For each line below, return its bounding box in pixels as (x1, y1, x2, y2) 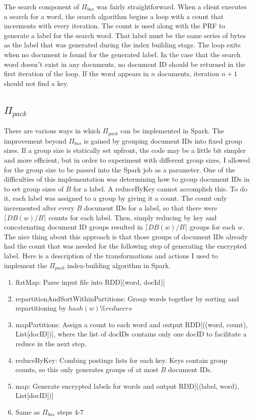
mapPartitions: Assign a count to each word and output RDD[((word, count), (15, 319, 248, 329)
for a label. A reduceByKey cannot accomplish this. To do (73, 183, 248, 193)
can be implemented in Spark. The (120, 126, 224, 136)
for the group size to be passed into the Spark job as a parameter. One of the (4, 164, 235, 174)
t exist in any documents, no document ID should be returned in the (40, 59, 246, 69)
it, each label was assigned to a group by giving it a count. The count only (4, 193, 227, 203)
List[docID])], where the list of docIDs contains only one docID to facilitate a (15, 329, 247, 339)
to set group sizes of (4, 183, 63, 193)
